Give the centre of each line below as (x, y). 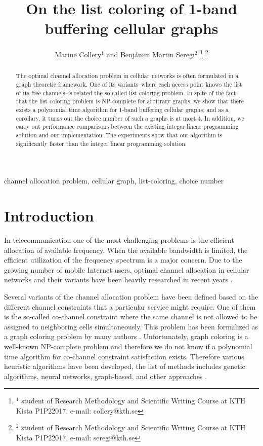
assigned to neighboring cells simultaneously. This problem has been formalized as (131, 326)
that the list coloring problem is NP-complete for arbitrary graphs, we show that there (130, 101)
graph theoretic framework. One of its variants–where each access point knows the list (129, 84)
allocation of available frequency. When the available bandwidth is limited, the (126, 250)
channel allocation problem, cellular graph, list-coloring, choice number (114, 181)
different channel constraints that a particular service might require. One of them (130, 306)
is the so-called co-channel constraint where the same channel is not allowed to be (131, 317)
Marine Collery (78, 54)
